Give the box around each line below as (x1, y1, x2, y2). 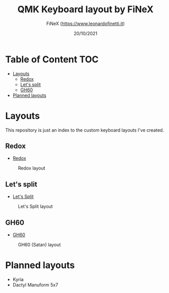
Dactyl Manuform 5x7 (12, 282, 59, 288)
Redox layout (18, 165, 46, 172)
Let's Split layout (18, 203, 53, 210)
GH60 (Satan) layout (18, 241, 61, 248)
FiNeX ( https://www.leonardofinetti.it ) (46, 20, 125, 27)
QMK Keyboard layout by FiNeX (17, 4, 154, 15)
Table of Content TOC (5, 54, 99, 65)
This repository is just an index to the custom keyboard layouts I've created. (5, 127, 164, 133)
